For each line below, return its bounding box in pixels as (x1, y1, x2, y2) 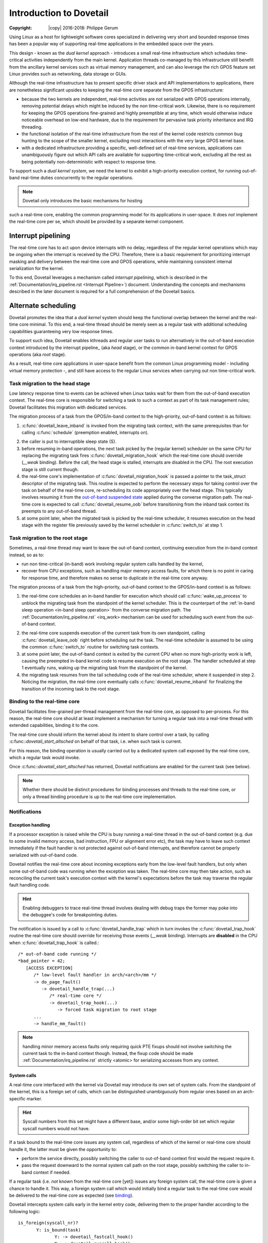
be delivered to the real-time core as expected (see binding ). (9, 1192, 134, 1198)
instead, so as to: (9, 552, 44, 558)
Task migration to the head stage (9, 380, 90, 387)
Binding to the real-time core (9, 698, 80, 705)
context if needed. (33, 1169, 71, 1175)
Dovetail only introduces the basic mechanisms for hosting (22, 198, 142, 204)
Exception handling (9, 822, 50, 828)
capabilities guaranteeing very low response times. (9, 328, 114, 334)
